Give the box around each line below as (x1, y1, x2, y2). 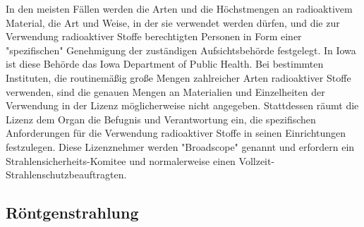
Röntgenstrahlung (6, 202, 139, 223)
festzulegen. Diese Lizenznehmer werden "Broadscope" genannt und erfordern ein (6, 139, 355, 154)
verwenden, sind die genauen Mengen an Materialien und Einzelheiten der (6, 84, 325, 99)
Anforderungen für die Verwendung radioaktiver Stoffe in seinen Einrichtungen (6, 125, 346, 140)
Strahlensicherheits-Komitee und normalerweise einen (6, 153, 236, 168)
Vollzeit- (238, 153, 275, 168)
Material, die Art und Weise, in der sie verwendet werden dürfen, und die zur (6, 15, 340, 30)
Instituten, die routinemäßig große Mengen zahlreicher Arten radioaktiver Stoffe (6, 70, 351, 85)
